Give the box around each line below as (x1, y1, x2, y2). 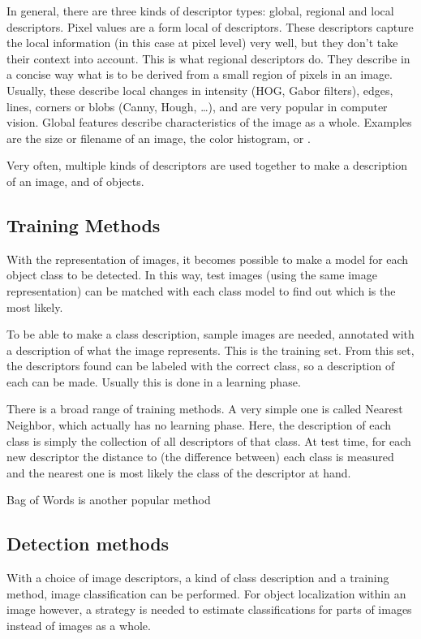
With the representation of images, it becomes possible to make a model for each (6, 250, 409, 267)
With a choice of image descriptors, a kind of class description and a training (6, 569, 389, 586)
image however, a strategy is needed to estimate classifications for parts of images (6, 601, 412, 618)
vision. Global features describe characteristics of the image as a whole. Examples (6, 114, 412, 131)
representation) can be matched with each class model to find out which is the (6, 282, 396, 299)
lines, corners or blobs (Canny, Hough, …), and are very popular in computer (6, 97, 388, 114)
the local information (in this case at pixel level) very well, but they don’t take (6, 34, 398, 51)
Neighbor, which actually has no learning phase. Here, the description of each (6, 417, 392, 434)
